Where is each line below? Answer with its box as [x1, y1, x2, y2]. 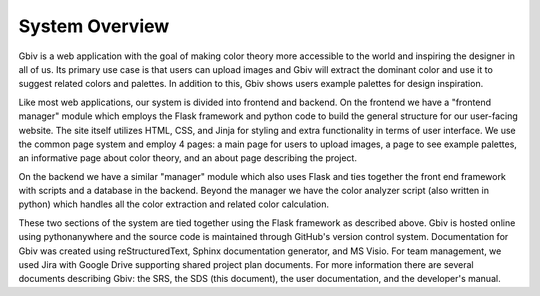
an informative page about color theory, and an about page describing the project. [18, 152, 357, 164]
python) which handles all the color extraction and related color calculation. [18, 198, 330, 210]
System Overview [18, 15, 170, 37]
